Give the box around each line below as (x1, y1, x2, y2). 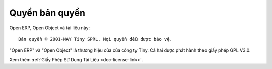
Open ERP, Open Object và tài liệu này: (9, 25, 90, 31)
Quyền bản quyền (9, 7, 86, 18)
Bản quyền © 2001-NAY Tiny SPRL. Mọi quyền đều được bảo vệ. (18, 36, 172, 42)
